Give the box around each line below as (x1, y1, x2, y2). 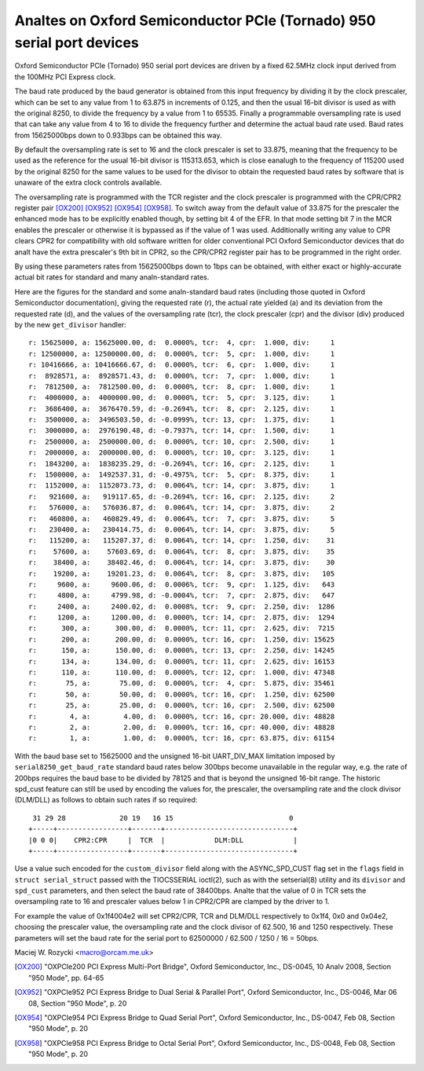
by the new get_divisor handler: (14, 320, 127, 329)
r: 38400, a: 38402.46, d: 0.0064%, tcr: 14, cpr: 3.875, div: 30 (28, 558, 335, 567)
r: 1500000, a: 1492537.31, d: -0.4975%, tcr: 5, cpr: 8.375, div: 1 (28, 470, 335, 479)
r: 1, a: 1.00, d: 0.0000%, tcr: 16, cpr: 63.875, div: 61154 (28, 734, 335, 743)
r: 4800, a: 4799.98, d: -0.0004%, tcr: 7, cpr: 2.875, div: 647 (28, 591, 335, 600)
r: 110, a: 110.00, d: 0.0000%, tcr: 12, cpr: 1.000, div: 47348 (28, 668, 335, 677)
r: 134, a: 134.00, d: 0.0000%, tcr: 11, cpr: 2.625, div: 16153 (28, 656, 335, 666)
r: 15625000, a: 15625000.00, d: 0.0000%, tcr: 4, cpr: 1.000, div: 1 (28, 338, 335, 347)
